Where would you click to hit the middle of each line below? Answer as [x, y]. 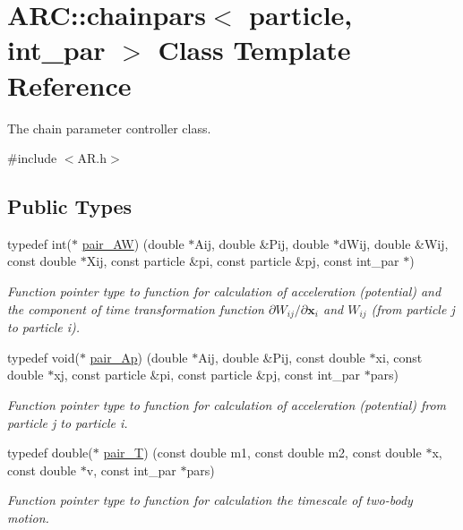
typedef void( [43, 357]
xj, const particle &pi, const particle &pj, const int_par [207, 375]
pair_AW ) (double [133, 243]
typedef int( [39, 243]
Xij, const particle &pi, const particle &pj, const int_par [243, 261]
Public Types [70, 206]
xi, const [399, 357]
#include [32, 158]
